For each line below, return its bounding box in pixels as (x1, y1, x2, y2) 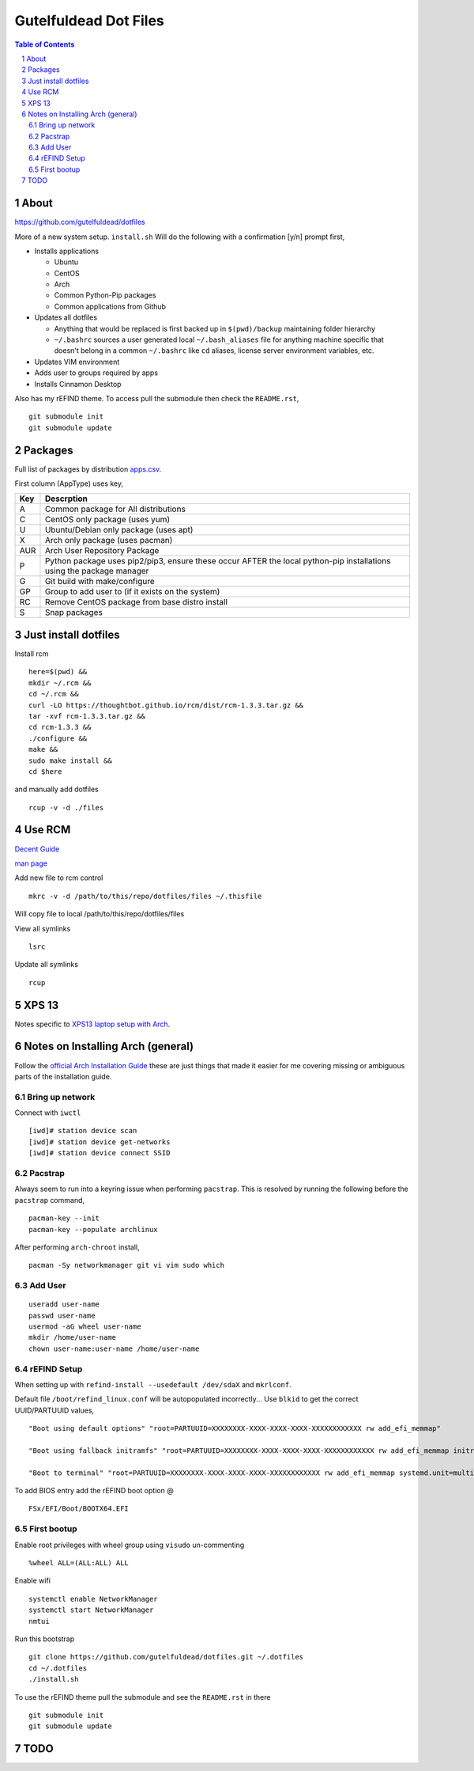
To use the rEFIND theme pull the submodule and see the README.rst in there (14, 1692, 271, 1701)
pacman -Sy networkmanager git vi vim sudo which (28, 1261, 225, 1270)
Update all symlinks (14, 960, 79, 969)
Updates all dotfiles (34, 313, 98, 322)
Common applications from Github (54, 301, 166, 311)
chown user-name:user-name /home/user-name (28, 1344, 200, 1353)
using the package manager (44, 566, 149, 577)
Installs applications (34, 246, 99, 256)
